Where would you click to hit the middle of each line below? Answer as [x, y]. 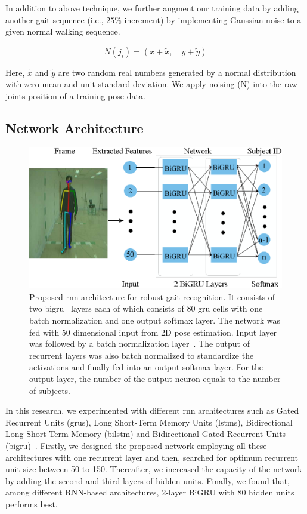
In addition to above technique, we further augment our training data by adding [152, 8]
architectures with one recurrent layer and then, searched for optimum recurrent [152, 457]
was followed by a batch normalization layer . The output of [139, 344]
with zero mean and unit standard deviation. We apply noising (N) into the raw [151, 84]
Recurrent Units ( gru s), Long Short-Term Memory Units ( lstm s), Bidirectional [149, 422]
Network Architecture [75, 127]
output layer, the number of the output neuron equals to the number [155, 378]
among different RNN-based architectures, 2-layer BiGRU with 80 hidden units [150, 492]
